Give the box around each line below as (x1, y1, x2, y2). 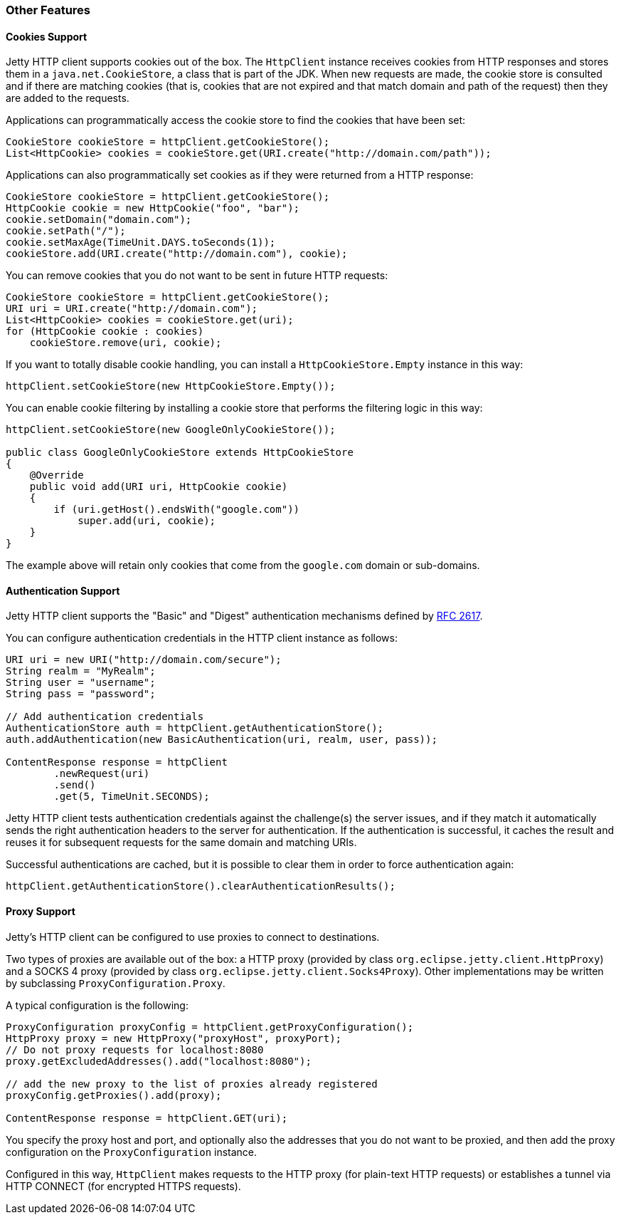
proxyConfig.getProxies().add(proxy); (6, 1089, 222, 1101)
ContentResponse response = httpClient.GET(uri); (6, 1112, 288, 1124)
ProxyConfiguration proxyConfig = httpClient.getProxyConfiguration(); (6, 1021, 414, 1033)
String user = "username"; (6, 677, 156, 689)
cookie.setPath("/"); (6, 225, 126, 237)
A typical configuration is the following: (6, 999, 189, 1011)
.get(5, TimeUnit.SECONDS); (53, 791, 210, 803)
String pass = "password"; (6, 688, 156, 700)
